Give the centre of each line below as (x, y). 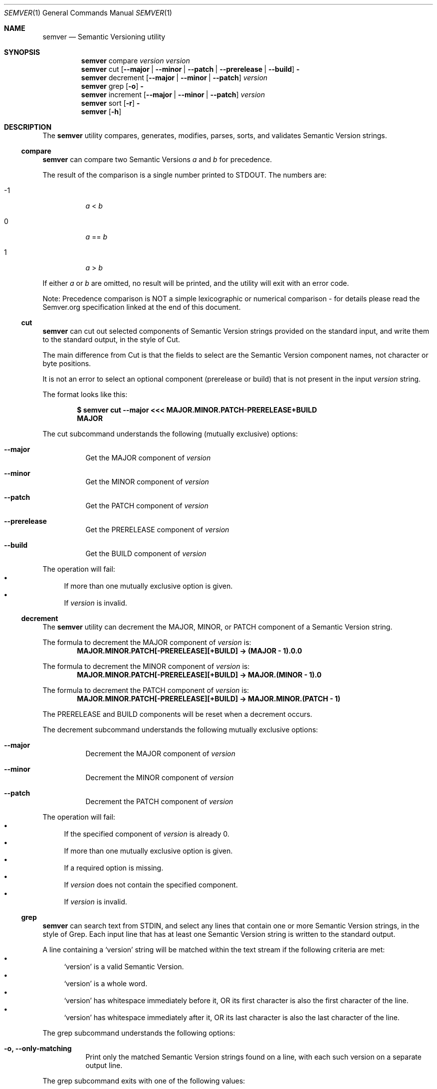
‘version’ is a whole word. (106, 983)
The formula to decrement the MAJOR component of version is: (147, 642)
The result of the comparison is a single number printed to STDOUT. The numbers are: (185, 175)
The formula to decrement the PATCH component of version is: (146, 690)
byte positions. (67, 363)
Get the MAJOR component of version (148, 458)
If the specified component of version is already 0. (147, 834)
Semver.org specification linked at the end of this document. (142, 307)
